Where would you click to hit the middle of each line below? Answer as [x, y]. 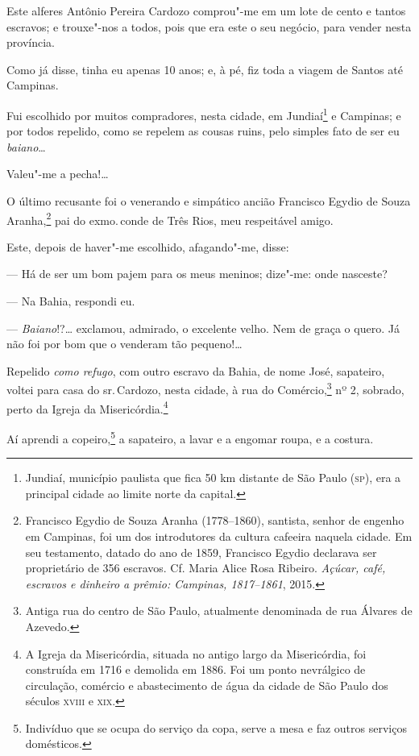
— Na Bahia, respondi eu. [71, 301]
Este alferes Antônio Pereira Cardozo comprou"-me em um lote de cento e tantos [206, 10]
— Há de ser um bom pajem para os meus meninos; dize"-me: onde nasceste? [197, 274]
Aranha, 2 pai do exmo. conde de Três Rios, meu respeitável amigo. [170, 218]
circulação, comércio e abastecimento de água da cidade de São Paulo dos [207, 685]
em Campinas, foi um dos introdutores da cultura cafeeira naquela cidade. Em [219, 536]
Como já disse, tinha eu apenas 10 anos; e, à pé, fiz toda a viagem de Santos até [205, 69]
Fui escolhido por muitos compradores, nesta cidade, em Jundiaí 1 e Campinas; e [204, 114]
